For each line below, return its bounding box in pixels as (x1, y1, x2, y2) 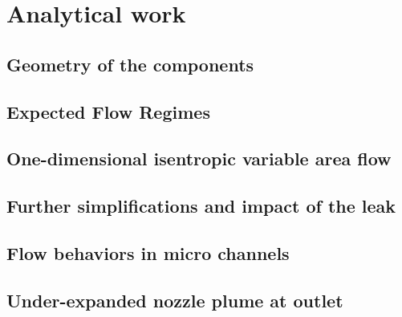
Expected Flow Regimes (6, 99, 210, 124)
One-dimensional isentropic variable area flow (6, 146, 392, 171)
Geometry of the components (6, 51, 254, 76)
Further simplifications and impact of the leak (6, 193, 396, 218)
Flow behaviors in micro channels (6, 240, 290, 265)
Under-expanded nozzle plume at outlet (6, 287, 343, 312)
